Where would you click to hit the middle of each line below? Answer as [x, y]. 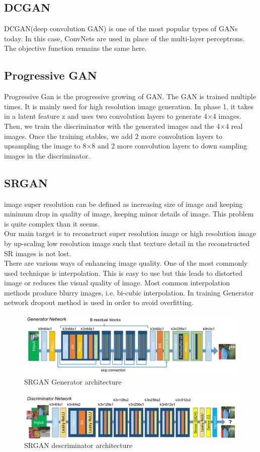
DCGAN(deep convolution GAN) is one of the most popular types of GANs [121, 28]
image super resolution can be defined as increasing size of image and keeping [123, 204]
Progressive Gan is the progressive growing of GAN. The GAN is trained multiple [130, 96]
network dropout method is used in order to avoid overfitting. [99, 302]
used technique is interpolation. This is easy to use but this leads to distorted [123, 273]
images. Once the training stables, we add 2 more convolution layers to [113, 136]
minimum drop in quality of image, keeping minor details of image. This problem [129, 214]
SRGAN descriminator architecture [78, 445]
